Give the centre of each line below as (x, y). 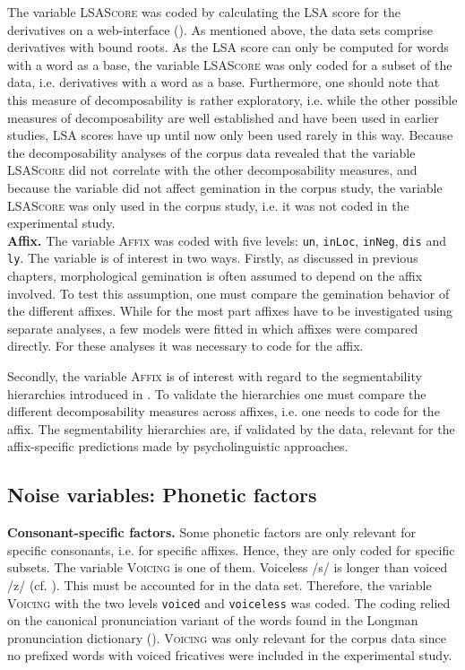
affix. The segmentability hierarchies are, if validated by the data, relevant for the (231, 428)
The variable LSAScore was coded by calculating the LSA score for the (204, 12)
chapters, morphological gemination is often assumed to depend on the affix (215, 276)
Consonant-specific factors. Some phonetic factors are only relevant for (211, 532)
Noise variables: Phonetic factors (162, 495)
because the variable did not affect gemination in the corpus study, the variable (225, 187)
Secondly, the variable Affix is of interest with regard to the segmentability (215, 376)
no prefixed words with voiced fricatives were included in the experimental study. (230, 655)
